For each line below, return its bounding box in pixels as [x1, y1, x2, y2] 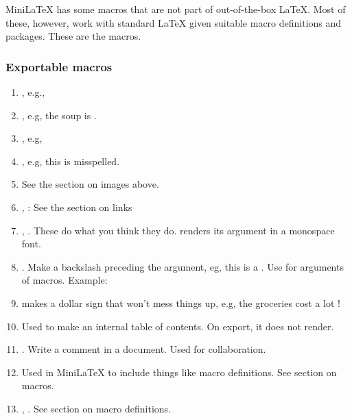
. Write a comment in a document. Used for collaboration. [21, 342, 266, 356]
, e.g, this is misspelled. [21, 153, 120, 168]
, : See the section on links [21, 199, 132, 214]
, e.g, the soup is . [21, 108, 97, 122]
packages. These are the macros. [5, 29, 141, 43]
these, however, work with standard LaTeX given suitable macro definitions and [5, 15, 342, 29]
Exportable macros [5, 58, 113, 75]
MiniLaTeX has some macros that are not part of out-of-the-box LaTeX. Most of [5, 2, 346, 16]
